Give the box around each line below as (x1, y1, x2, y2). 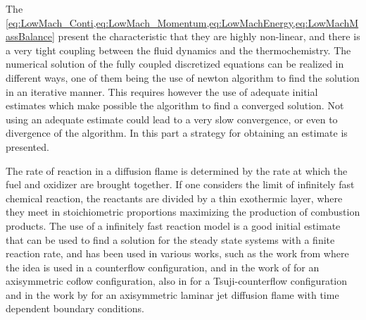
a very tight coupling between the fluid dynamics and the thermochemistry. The (6, 42, 351, 57)
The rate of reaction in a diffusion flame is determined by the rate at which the (6, 163, 348, 178)
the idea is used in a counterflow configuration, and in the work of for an (6, 259, 320, 274)
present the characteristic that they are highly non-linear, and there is (58, 29, 360, 44)
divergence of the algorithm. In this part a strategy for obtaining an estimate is (6, 125, 348, 140)
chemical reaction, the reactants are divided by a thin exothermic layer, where (6, 190, 343, 205)
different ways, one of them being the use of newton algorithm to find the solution (6, 70, 360, 85)
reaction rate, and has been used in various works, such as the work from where (6, 246, 349, 261)
